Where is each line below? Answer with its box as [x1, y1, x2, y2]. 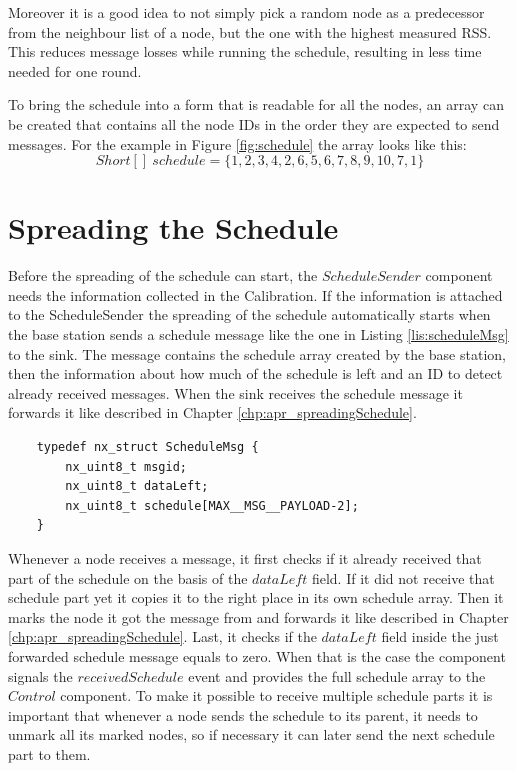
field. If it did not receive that [311, 567, 495, 588]
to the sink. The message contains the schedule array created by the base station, [8, 343, 506, 364]
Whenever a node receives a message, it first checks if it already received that [8, 548, 482, 568]
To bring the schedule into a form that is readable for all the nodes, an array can [8, 94, 504, 115]
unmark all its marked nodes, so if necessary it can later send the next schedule [8, 724, 495, 745]
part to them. [8, 743, 91, 764]
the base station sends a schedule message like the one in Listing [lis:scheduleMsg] [8, 324, 509, 345]
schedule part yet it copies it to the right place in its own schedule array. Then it [8, 587, 504, 608]
